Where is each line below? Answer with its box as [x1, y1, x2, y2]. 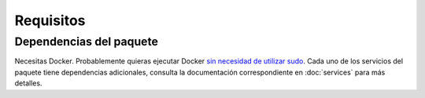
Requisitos [14, 12, 86, 29]
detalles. [14, 78, 42, 88]
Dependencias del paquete [14, 34, 159, 49]
